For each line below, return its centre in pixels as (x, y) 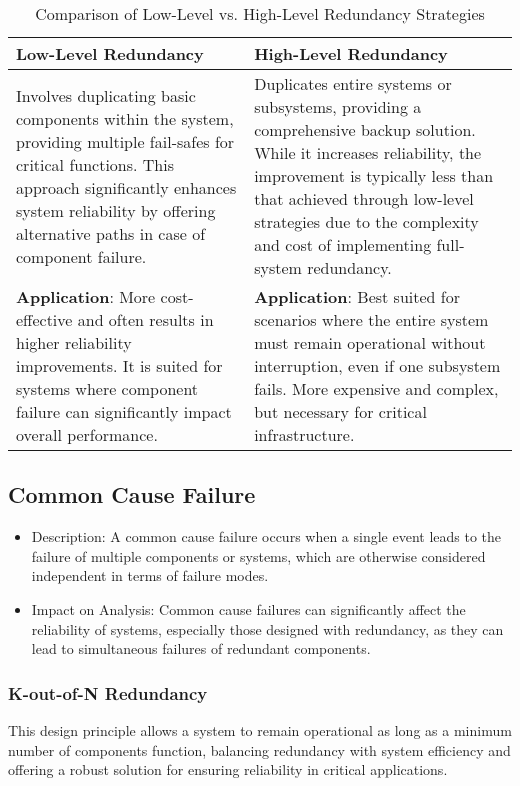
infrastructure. (304, 434)
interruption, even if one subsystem (377, 365)
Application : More (86, 296)
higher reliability (74, 342)
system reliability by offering (116, 210)
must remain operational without (370, 342)
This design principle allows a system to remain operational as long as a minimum (260, 729)
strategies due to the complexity (366, 221)
